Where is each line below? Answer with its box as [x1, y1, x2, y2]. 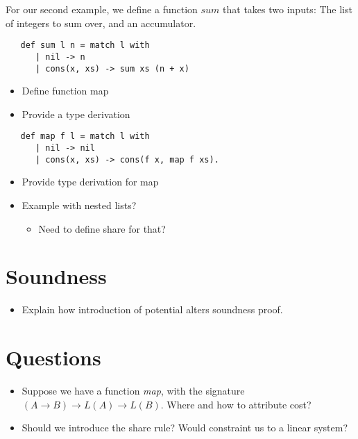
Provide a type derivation [22, 106, 130, 121]
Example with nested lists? [22, 197, 137, 212]
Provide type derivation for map [22, 174, 159, 189]
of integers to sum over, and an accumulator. [6, 15, 196, 30]
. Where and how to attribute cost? [160, 397, 312, 411]
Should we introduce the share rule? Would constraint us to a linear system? [22, 420, 348, 435]
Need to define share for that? [38, 221, 166, 235]
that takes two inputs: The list [223, 2, 352, 16]
